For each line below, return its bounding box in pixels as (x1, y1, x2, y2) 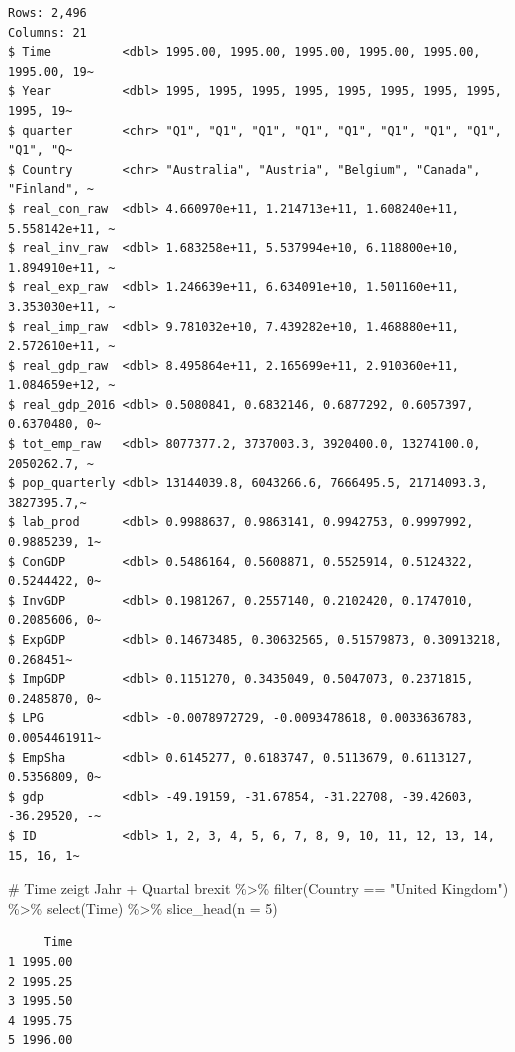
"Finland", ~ (8, 182, 94, 197)
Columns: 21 (8, 25, 87, 40)
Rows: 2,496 (8, 6, 87, 20)
